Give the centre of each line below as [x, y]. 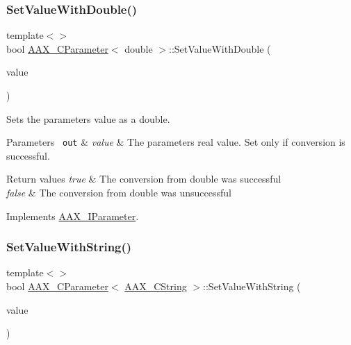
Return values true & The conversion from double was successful [144, 179]
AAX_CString [156, 286]
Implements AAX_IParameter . [73, 216]
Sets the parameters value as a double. [88, 118]
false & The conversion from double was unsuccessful [119, 193]
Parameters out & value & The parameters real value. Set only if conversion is [176, 142]
